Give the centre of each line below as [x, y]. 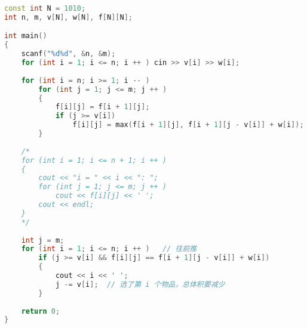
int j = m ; [43, 240]
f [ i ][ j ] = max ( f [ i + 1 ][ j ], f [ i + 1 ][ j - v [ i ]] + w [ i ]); [188, 125]
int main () [26, 36]
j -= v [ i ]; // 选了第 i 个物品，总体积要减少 [140, 284]
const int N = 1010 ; [45, 8]
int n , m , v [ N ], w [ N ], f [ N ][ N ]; [68, 17]
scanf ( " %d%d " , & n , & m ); [68, 54]
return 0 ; [41, 311]
